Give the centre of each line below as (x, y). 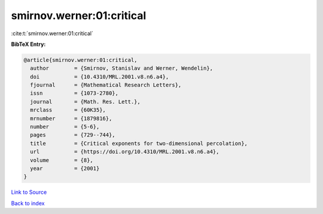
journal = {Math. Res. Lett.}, (85, 102)
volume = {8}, (62, 160)
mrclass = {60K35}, (68, 110)
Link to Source (29, 192)
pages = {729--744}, (73, 135)
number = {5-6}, (65, 127)
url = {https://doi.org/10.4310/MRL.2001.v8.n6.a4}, (125, 152)
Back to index (28, 203)
